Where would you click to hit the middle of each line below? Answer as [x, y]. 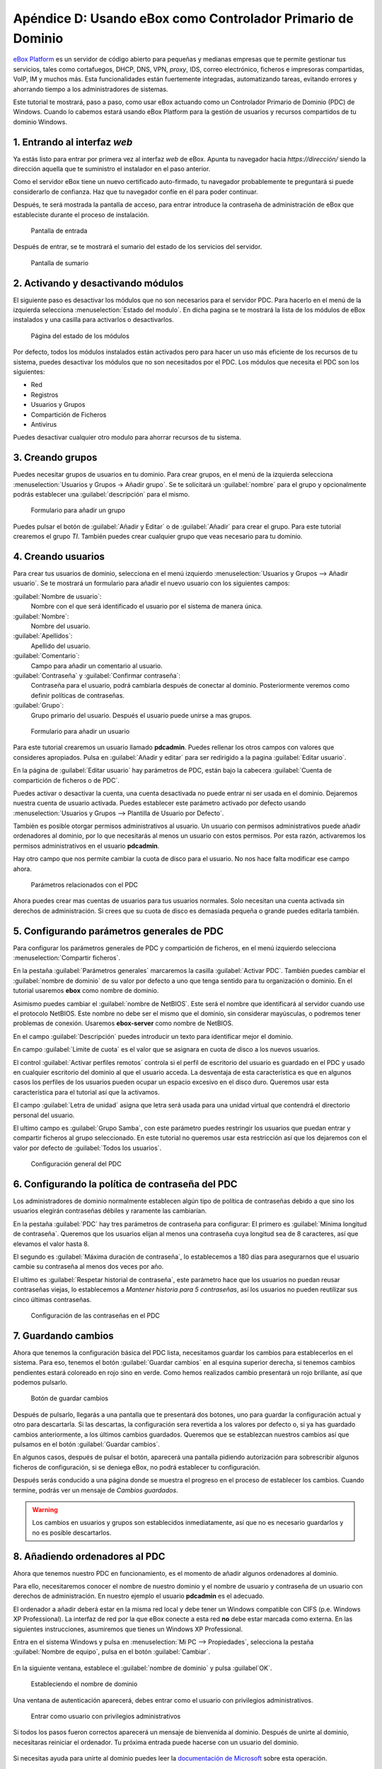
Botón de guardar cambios [70, 1398]
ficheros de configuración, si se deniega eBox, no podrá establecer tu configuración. [137, 1467]
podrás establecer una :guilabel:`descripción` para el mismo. [102, 494]
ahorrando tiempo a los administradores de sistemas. [91, 89]
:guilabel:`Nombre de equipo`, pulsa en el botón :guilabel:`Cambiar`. [112, 1652]
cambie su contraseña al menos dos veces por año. [88, 1267]
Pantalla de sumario [59, 263]
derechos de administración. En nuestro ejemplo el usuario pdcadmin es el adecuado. [139, 1596]
